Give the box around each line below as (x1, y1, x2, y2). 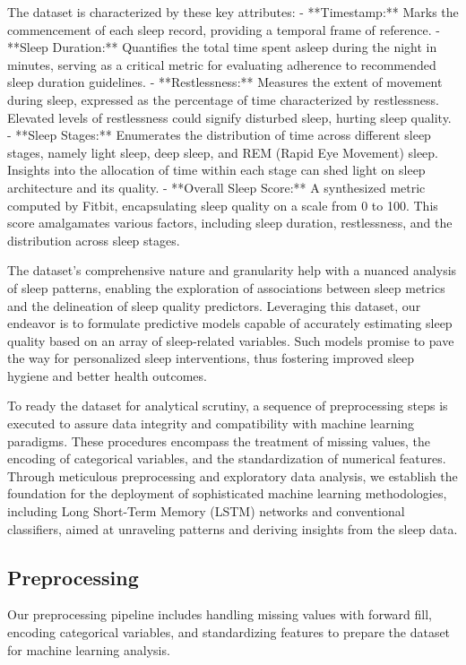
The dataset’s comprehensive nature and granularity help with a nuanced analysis (7, 261, 457, 280)
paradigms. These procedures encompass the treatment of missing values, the (7, 431, 431, 450)
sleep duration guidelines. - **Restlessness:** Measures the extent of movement (7, 73, 443, 91)
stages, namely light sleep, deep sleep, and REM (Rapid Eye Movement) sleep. (7, 142, 439, 161)
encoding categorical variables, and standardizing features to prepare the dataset (7, 623, 451, 642)
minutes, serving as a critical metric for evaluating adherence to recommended (7, 55, 436, 73)
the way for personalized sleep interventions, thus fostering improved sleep (7, 349, 415, 367)
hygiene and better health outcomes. (7, 366, 207, 384)
